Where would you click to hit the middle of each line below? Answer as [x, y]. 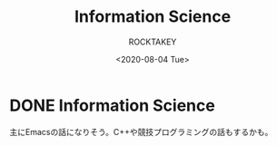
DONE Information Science [112, 105]
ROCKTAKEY [153, 42]
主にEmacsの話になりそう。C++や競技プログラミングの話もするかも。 [141, 131]
